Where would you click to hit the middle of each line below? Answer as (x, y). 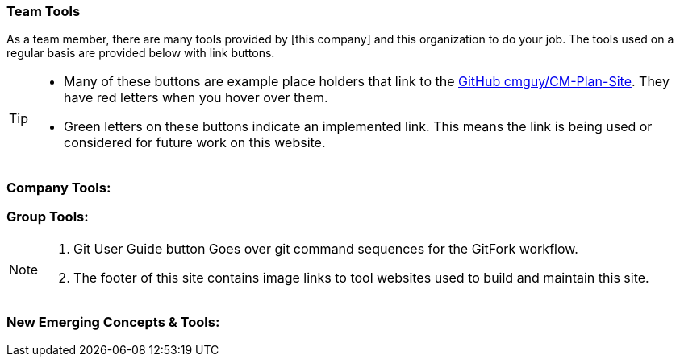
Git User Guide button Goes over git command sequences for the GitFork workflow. (326, 248)
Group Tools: (48, 217)
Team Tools (44, 11)
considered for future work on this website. (195, 143)
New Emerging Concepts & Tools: (113, 322)
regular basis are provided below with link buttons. (141, 53)
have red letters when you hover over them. (196, 98)
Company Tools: (59, 187)
